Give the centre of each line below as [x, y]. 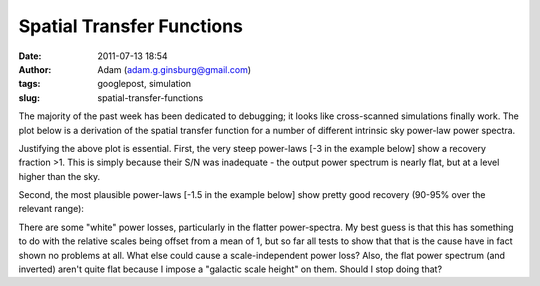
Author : [35, 69]
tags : [29, 84]
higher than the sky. [59, 176]
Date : [30, 56]
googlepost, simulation [144, 84]
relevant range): [51, 209]
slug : [29, 97]
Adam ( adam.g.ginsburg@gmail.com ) [174, 69]
